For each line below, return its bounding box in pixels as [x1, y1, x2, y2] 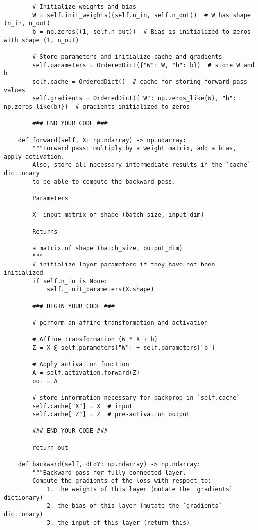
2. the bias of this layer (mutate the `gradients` [46, 502, 222, 510]
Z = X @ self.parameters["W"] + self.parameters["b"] [32, 344, 215, 351]
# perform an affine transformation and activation [32, 319, 208, 326]
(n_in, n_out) [4, 20, 51, 27]
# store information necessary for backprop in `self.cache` [32, 394, 240, 401]
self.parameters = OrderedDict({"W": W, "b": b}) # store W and [32, 61, 255, 69]
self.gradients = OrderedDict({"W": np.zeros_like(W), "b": [32, 95, 237, 102]
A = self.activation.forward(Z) [32, 369, 140, 376]
